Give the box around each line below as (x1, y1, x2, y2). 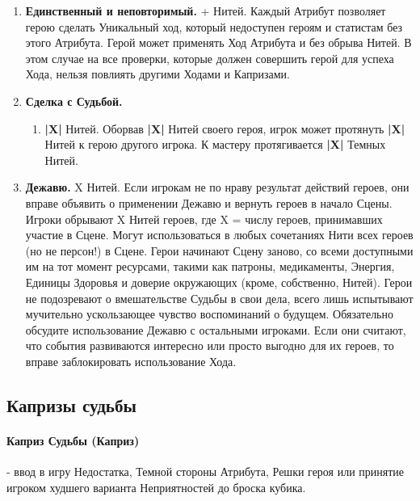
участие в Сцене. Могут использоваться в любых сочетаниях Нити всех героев (25, 226, 414, 243)
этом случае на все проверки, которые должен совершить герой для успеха (25, 49, 394, 66)
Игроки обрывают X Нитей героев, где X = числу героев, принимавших (25, 210, 383, 227)
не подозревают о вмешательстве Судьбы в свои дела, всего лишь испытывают (25, 289, 414, 306)
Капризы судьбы (6, 392, 136, 417)
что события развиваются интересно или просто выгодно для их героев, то (25, 337, 394, 354)
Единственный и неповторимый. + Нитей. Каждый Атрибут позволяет (25, 2, 386, 19)
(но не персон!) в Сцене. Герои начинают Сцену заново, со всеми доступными (25, 242, 414, 259)
